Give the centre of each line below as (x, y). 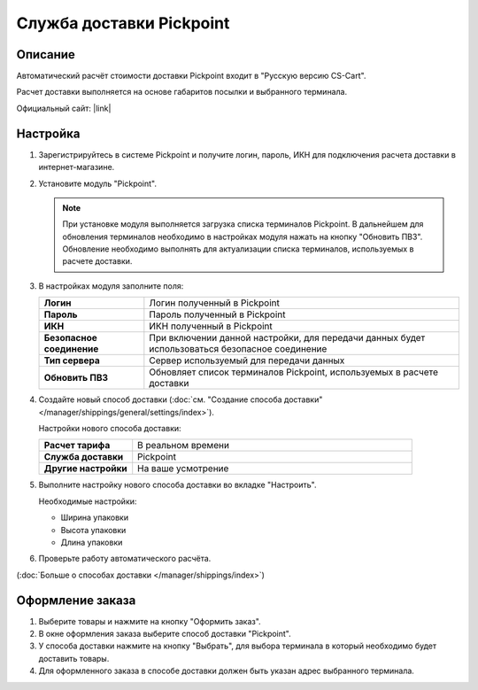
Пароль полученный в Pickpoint (217, 314)
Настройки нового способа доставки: (110, 429)
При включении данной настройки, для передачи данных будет (287, 338)
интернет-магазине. (77, 167)
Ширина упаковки (94, 517)
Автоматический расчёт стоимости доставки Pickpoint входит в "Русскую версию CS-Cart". (191, 76)
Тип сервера (72, 361)
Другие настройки (85, 469)
